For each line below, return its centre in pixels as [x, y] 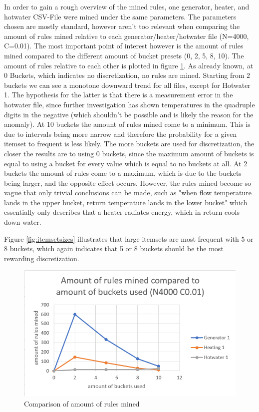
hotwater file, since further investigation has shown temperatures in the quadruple [129, 104]
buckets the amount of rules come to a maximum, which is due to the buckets [123, 173]
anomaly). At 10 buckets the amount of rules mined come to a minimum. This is [127, 124]
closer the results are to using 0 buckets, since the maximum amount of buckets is [129, 153]
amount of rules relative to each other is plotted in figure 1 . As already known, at [129, 65]
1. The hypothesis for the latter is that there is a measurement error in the [119, 95]
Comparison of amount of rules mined [82, 404]
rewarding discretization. [42, 258]
